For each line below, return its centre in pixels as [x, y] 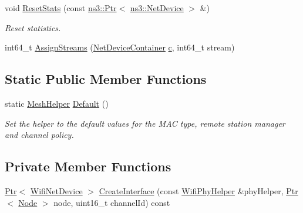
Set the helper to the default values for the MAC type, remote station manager [145, 123]
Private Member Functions [88, 166]
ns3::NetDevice [157, 8]
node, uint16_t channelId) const [112, 202]
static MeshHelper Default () [57, 103]
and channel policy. [39, 135]
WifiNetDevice [56, 190]
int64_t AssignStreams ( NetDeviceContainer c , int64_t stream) [120, 47]
